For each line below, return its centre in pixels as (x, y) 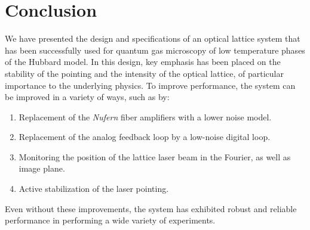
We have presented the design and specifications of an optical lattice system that (153, 38)
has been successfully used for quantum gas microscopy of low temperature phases (155, 50)
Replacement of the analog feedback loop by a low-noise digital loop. (145, 137)
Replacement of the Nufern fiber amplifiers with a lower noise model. (145, 116)
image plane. (42, 168)
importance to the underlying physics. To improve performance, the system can (150, 85)
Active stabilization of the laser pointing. (94, 189)
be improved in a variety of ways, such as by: (87, 97)
